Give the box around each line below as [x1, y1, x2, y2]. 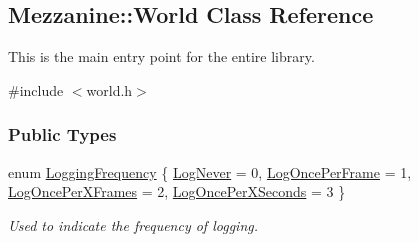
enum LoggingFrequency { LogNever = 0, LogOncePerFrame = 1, [8, 161, 412, 182]
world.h [86, 79, 133, 100]
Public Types [8, 122, 117, 147]
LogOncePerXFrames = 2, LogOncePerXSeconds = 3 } [8, 181, 346, 202]
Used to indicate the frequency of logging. [8, 214, 258, 235]
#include [8, 79, 64, 100]
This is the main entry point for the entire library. [8, 46, 315, 67]
